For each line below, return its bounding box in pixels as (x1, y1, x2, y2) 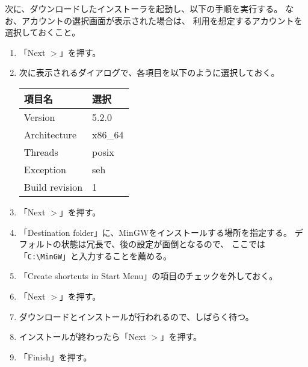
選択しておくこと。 (5, 26, 81, 39)
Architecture (23, 127, 76, 141)
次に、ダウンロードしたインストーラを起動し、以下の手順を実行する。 (5, 2, 283, 14)
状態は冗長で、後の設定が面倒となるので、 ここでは (61, 238, 265, 250)
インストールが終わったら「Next (19, 330, 147, 343)
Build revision (23, 179, 83, 194)
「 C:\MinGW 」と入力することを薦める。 (19, 249, 172, 262)
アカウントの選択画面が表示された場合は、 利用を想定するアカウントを (21, 14, 303, 26)
